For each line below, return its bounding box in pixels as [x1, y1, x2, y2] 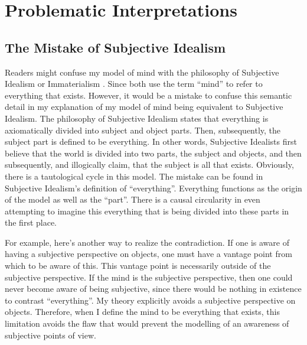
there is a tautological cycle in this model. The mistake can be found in [5, 170, 263, 182]
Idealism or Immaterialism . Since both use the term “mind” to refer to [5, 77, 263, 90]
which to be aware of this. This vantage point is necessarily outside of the [5, 259, 271, 272]
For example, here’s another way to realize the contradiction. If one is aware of [5, 236, 289, 248]
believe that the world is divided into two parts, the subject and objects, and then [5, 147, 302, 159]
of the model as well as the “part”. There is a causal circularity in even [5, 193, 260, 206]
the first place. [5, 216, 57, 229]
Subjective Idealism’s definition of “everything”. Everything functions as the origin [5, 181, 302, 194]
